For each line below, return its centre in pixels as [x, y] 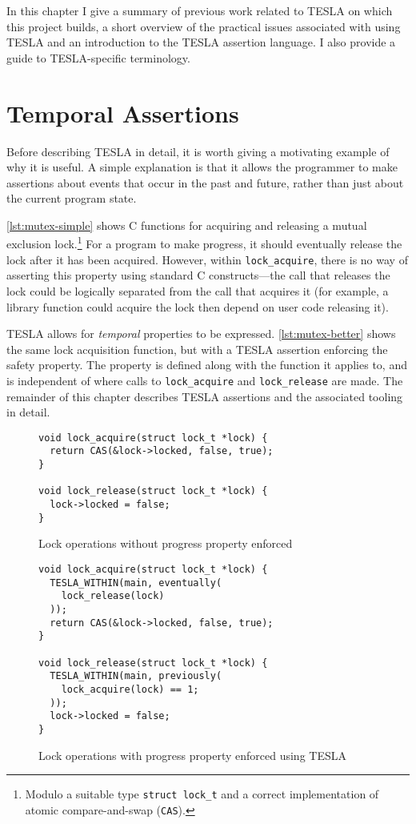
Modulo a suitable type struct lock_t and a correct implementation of [202, 794]
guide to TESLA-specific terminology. [98, 57]
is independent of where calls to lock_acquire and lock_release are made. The [205, 380]
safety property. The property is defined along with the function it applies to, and [207, 365]
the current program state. [72, 198]
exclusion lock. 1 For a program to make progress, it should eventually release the [204, 243]
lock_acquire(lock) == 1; [130, 689]
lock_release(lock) [113, 596]
